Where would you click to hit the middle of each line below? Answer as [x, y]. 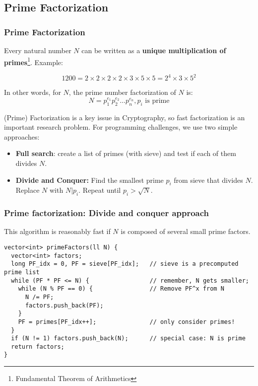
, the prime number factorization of [122, 92]
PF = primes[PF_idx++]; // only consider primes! [127, 322]
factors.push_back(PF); [64, 305]
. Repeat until [100, 190]
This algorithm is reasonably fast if [57, 231]
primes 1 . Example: [33, 61]
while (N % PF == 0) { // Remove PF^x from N [121, 289]
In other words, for [32, 92]
